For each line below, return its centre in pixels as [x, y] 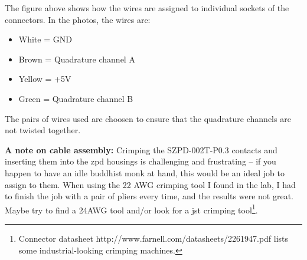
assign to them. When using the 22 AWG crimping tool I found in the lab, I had [150, 184]
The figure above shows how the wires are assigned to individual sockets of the [147, 8]
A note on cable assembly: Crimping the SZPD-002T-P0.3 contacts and [141, 149]
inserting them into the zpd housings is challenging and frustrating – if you [141, 161]
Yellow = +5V [45, 79]
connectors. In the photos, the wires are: [78, 19]
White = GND [45, 39]
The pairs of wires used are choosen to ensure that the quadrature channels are [148, 118]
